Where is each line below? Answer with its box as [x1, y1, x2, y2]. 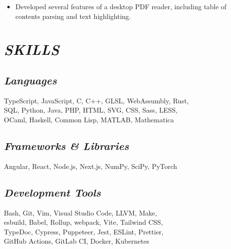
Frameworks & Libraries [4, 138, 129, 153]
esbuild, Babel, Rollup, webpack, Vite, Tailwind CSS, [4, 217, 163, 227]
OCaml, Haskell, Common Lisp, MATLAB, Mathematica [4, 114, 174, 124]
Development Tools [4, 184, 101, 199]
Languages [4, 72, 57, 87]
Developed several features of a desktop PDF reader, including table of [15, 1, 227, 11]
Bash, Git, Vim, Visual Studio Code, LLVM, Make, [4, 207, 157, 217]
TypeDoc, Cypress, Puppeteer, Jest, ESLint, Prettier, [4, 226, 164, 236]
